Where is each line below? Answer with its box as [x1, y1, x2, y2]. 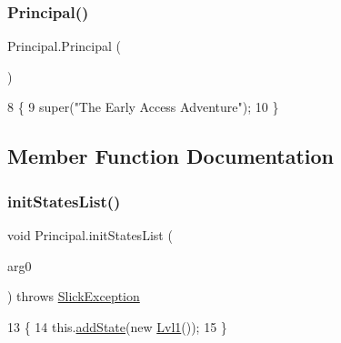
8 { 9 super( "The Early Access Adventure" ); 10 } [7, 97, 279, 116]
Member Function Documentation [7, 142, 335, 170]
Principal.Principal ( [7, 36, 121, 55]
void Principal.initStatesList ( [7, 226, 173, 244]
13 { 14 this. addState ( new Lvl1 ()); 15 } [7, 317, 227, 336]
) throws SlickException [7, 287, 140, 306]
